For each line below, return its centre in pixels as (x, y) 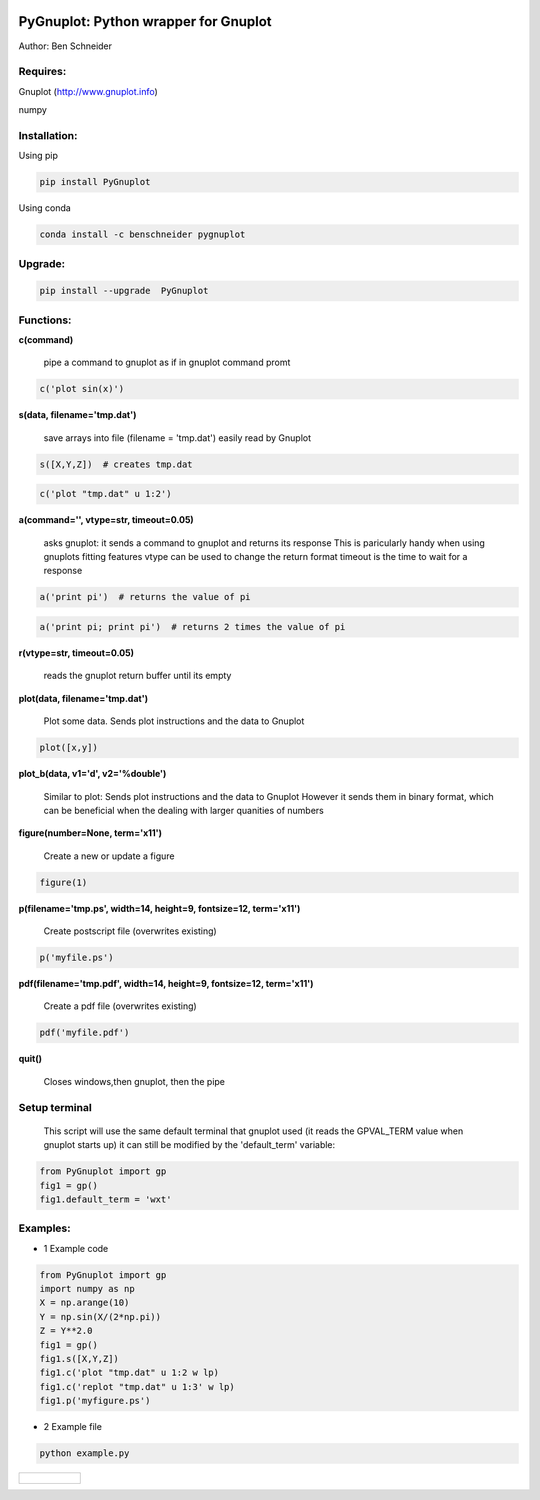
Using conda (45, 208)
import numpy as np (87, 1289)
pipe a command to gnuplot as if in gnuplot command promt (167, 362)
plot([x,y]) (69, 748)
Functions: (45, 320)
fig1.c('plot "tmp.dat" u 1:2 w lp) (129, 1373)
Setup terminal (55, 1107)
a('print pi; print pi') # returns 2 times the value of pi (192, 627)
